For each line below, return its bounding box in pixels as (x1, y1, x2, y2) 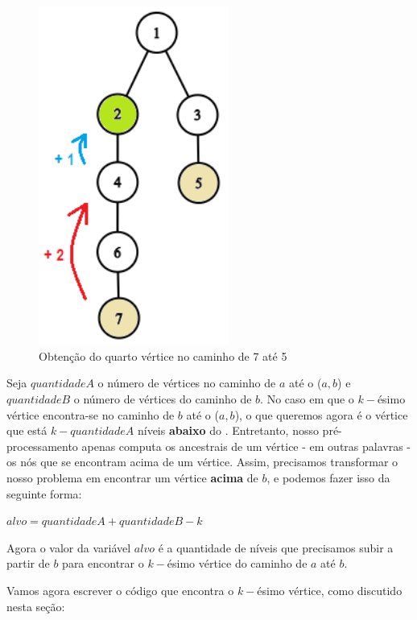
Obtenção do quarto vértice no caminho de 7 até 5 (39, 347, 287, 364)
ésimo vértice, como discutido (257, 581, 403, 598)
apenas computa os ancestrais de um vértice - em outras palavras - (81, 437, 411, 454)
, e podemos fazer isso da (266, 469, 390, 486)
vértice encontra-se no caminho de (6, 406, 175, 423)
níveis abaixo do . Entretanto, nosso (137, 422, 319, 439)
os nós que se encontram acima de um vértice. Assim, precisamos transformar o (6, 453, 398, 470)
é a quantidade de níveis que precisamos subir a (158, 539, 394, 556)
